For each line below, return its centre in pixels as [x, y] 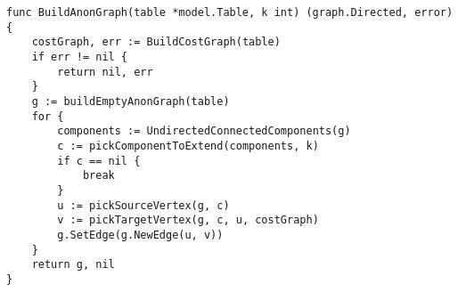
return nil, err [105, 72]
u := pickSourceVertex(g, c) [143, 205]
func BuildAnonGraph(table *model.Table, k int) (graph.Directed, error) [230, 12]
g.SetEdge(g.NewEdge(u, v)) [140, 235]
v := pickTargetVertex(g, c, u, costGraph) [188, 220]
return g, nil [73, 265]
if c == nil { [99, 161]
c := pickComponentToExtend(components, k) [188, 146]
